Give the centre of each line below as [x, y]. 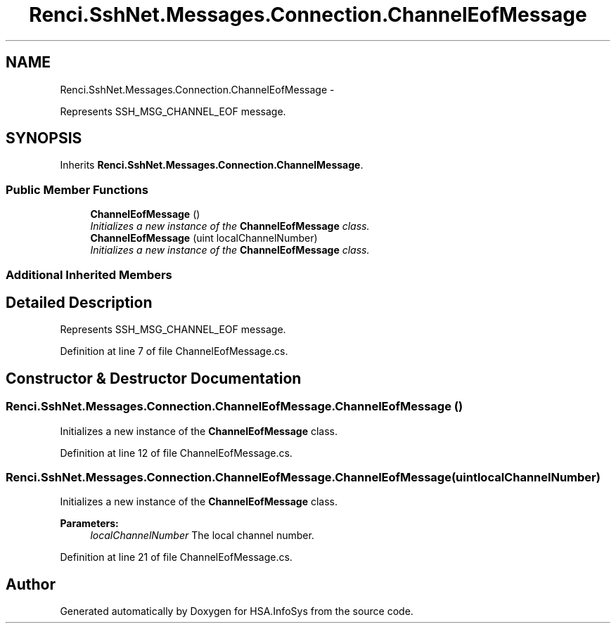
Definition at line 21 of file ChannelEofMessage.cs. [176, 557]
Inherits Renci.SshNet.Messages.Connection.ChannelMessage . [212, 165]
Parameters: [89, 524]
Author [31, 584]
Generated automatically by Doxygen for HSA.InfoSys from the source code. [237, 611]
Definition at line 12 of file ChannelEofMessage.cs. [176, 453]
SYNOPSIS [44, 138]
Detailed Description [79, 302]
